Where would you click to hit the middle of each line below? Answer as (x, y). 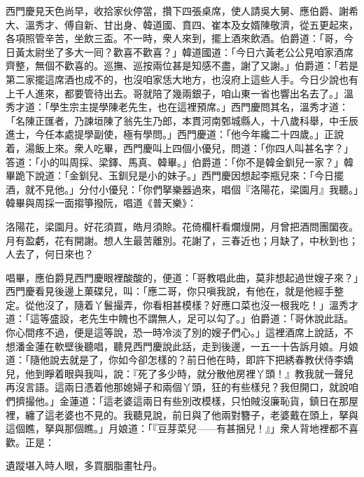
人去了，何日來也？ (50, 254)
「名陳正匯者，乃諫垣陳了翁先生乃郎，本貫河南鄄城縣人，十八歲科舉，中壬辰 (182, 120)
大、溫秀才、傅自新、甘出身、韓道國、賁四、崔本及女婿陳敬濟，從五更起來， (182, 24)
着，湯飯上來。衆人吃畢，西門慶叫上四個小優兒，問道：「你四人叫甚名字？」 (180, 147)
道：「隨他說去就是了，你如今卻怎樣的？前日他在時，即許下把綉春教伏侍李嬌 (180, 360)
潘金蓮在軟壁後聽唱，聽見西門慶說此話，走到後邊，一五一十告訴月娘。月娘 (187, 346)
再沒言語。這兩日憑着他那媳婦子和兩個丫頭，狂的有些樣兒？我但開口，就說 (177, 387)
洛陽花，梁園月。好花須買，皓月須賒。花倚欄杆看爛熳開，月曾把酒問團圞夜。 (182, 226)
